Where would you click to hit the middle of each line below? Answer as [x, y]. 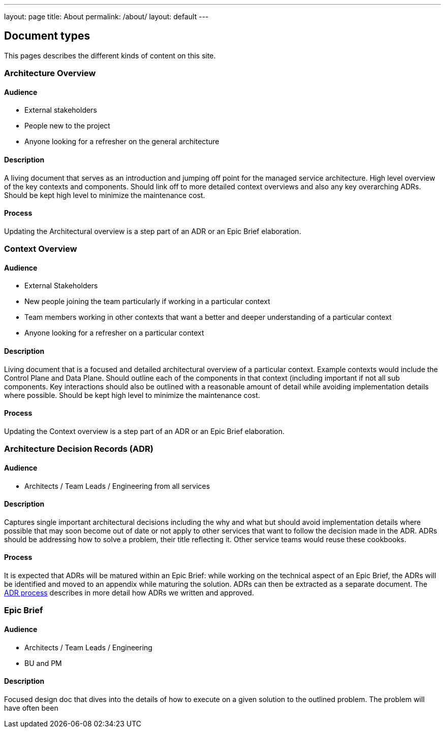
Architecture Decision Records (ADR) [79, 449]
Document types [47, 36]
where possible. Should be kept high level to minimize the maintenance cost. [132, 395]
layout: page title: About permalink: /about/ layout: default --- [106, 16]
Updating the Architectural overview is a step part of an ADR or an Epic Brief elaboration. [153, 231]
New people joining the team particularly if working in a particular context [147, 302]
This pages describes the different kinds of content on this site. [110, 55]
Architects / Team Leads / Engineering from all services [117, 486]
